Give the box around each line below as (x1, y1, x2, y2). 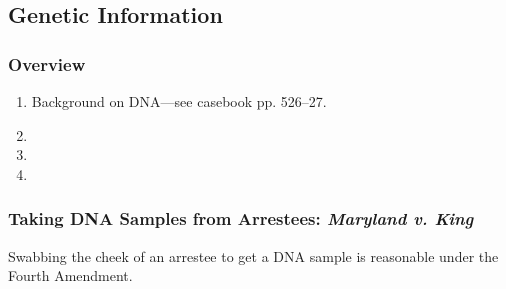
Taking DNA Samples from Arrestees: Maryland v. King (8, 206, 474, 231)
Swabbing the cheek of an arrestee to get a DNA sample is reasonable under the (8, 245, 499, 266)
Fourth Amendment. (8, 265, 133, 286)
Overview (8, 51, 86, 76)
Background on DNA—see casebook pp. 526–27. (31, 91, 327, 111)
